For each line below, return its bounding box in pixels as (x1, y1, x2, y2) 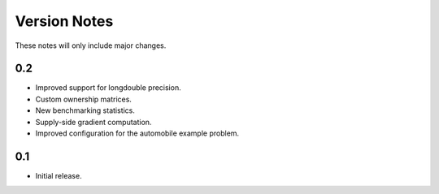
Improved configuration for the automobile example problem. (35, 128, 240, 138)
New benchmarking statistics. (35, 106, 136, 115)
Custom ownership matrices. (35, 94, 132, 104)
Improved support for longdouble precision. (35, 83, 182, 93)
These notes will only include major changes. (15, 41, 167, 50)
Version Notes (15, 12, 114, 30)
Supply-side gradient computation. (35, 117, 152, 127)
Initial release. (35, 170, 82, 180)
